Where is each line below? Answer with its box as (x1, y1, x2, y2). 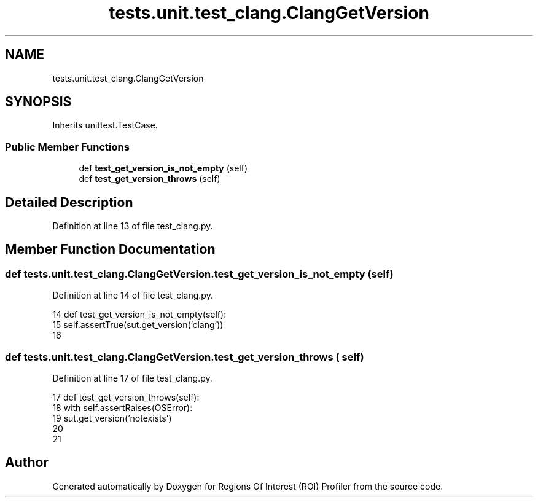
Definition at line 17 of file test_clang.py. (52, 373, 212, 383)
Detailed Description (5, 194, 133, 210)
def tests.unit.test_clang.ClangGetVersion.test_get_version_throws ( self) (5, 350, 364, 363)
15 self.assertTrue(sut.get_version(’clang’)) (52, 320, 224, 331)
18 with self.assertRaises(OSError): (52, 402, 193, 413)
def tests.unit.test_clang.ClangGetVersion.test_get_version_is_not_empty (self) (5, 267, 394, 280)
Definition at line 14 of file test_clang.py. (52, 290, 213, 301)
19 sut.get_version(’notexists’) (52, 413, 172, 423)
